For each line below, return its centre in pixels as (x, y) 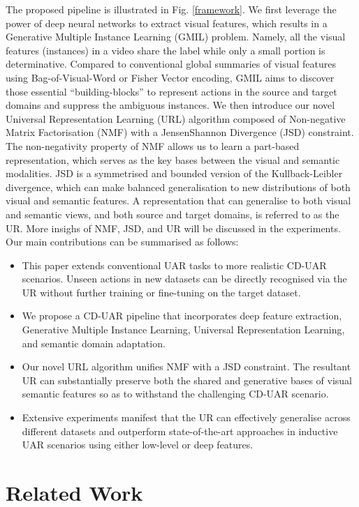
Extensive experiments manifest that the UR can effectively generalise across (186, 417)
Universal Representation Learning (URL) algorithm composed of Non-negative (176, 118)
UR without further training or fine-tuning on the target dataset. (161, 292)
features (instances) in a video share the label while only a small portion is (166, 50)
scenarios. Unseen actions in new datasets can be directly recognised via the (184, 279)
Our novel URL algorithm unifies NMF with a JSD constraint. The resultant (186, 366)
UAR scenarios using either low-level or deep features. (138, 445)
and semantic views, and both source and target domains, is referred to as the (173, 214)
